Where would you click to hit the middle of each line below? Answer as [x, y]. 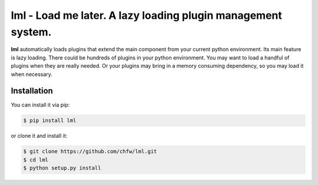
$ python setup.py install [62, 168]
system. [31, 32]
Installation [32, 91]
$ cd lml [36, 160]
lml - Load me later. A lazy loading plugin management [147, 15]
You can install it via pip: [40, 105]
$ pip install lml [50, 120]
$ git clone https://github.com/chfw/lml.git [90, 151]
